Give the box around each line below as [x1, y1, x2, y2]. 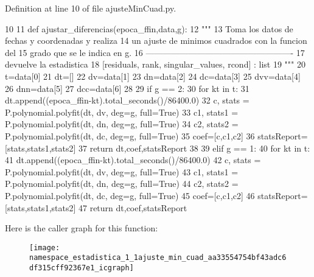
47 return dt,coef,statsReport [78, 201, 187, 214]
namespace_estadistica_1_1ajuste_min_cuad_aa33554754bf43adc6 [29, 253, 287, 262]
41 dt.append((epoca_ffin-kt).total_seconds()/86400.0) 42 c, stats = [5, 153, 261, 166]
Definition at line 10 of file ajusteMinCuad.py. [5, 2, 176, 14]
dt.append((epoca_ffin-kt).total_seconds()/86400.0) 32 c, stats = [5, 94, 249, 107]
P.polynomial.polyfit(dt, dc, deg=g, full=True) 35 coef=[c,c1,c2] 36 [5, 129, 255, 142]
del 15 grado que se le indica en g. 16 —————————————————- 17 [5, 46, 305, 58]
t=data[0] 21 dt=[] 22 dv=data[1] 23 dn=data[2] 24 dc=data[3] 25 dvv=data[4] [5, 69, 301, 82]
